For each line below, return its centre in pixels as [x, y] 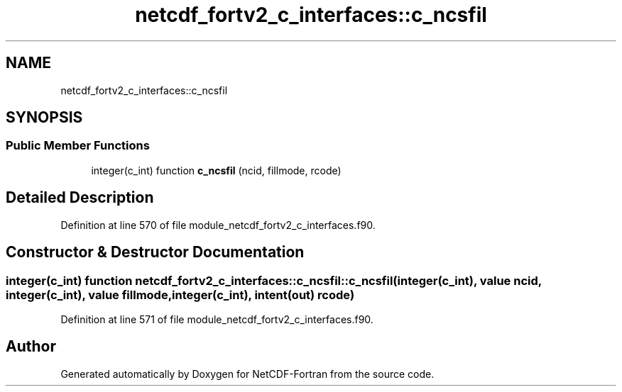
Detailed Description [80, 198]
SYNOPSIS [44, 118]
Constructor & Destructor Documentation [155, 252]
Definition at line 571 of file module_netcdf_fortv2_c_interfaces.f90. [217, 319]
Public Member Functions [78, 146]
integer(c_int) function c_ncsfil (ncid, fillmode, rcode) [216, 170]
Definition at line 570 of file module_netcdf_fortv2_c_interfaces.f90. [218, 225]
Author [31, 347]
